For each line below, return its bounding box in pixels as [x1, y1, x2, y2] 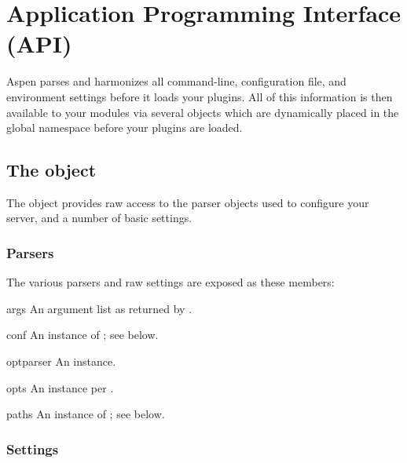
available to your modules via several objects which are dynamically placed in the [6, 104, 399, 120]
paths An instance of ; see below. [6, 406, 165, 422]
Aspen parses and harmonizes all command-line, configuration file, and [6, 73, 346, 89]
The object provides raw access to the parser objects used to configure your [6, 194, 369, 210]
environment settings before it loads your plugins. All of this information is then [6, 88, 393, 104]
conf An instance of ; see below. [6, 326, 159, 343]
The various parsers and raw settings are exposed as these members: [6, 274, 335, 290]
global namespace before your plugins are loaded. [6, 119, 243, 136]
